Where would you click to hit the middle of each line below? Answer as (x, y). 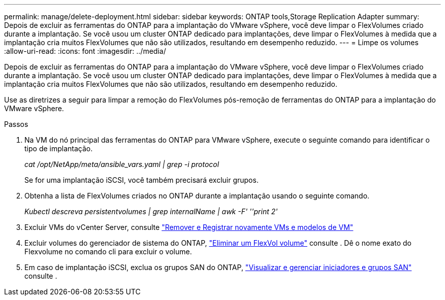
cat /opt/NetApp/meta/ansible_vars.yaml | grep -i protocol (122, 164)
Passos (16, 124)
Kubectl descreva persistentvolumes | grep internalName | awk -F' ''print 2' (151, 211)
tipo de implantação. (59, 148)
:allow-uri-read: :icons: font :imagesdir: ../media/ (85, 51)
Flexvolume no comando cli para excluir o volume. (108, 252)
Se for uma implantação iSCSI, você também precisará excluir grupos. (141, 180)
